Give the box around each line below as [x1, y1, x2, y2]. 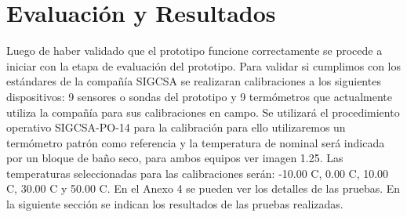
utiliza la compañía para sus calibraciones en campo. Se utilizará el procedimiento [6, 103, 400, 120]
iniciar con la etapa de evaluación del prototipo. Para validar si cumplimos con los [6, 57, 402, 74]
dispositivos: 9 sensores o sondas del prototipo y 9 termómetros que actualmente [6, 88, 392, 104]
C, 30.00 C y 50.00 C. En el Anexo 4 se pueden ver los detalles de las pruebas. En [6, 180, 401, 197]
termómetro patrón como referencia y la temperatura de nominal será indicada [6, 134, 385, 150]
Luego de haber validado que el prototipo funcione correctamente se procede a [6, 42, 383, 59]
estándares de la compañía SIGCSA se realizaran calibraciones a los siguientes [6, 73, 381, 89]
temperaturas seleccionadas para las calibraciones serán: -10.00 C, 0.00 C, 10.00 [6, 165, 389, 181]
